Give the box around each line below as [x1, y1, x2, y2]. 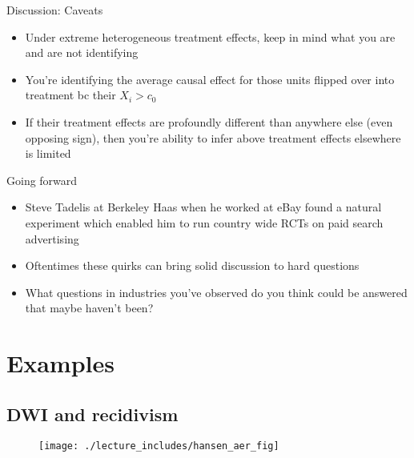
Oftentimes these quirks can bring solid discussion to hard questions [25, 257, 360, 274]
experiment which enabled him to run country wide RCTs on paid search [25, 214, 384, 231]
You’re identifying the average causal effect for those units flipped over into [25, 70, 395, 87]
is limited [25, 145, 71, 162]
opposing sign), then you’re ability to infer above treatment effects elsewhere [25, 129, 401, 146]
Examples [6, 347, 115, 380]
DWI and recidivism [6, 401, 179, 426]
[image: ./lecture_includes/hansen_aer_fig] [38, 440, 279, 452]
